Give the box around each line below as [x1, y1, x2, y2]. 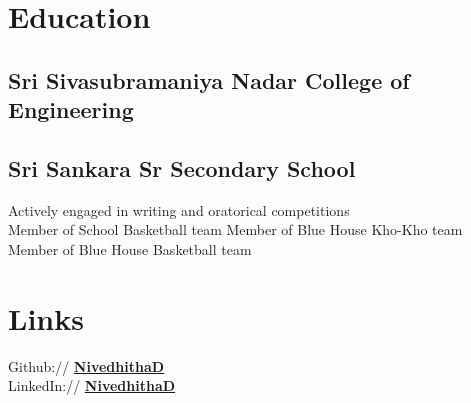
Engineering [8, 94, 134, 125]
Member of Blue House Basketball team [8, 238, 252, 259]
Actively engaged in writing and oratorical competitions [8, 199, 350, 220]
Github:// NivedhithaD [8, 355, 165, 376]
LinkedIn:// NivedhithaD [8, 375, 176, 396]
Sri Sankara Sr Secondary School [8, 152, 356, 183]
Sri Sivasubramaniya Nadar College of [8, 64, 410, 95]
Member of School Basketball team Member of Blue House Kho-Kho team [8, 219, 463, 240]
